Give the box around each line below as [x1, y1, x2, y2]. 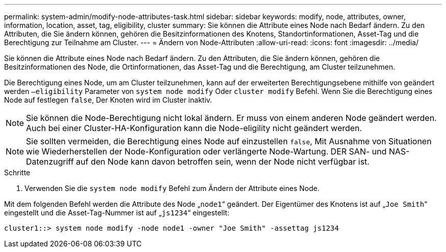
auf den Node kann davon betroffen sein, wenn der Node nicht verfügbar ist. [76, 156, 370, 167]
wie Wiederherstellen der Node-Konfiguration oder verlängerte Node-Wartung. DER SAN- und [26, 146, 387, 156]
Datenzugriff [26, 156, 74, 167]
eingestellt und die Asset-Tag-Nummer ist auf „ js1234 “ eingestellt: [4, 208, 230, 217]
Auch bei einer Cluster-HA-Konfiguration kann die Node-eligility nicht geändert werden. [26, 123, 362, 133]
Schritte [4, 168, 31, 177]
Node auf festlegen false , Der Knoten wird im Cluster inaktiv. [4, 96, 212, 104]
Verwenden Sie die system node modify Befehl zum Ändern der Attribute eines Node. [24, 184, 320, 193]
